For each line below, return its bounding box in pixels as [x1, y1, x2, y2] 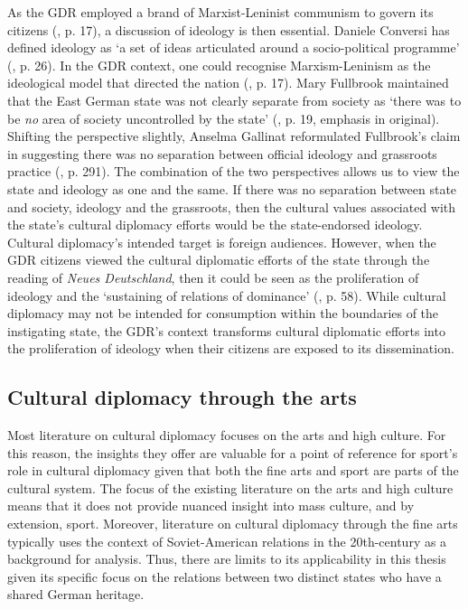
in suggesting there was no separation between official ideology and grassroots [7, 144, 437, 163]
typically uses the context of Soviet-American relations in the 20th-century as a [7, 531, 447, 550]
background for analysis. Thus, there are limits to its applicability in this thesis [7, 549, 446, 568]
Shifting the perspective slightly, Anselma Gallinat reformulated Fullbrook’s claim [7, 126, 461, 145]
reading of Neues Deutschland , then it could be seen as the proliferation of [7, 267, 419, 286]
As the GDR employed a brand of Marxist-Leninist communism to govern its [7, 3, 434, 21]
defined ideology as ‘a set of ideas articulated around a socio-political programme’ [7, 38, 460, 57]
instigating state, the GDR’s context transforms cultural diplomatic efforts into [7, 321, 445, 340]
